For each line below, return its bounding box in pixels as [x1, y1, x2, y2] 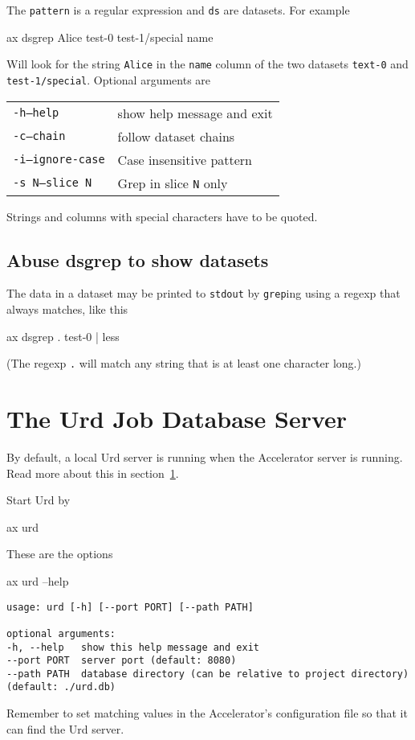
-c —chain [13, 129, 66, 143]
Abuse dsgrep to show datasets [6, 247, 269, 272]
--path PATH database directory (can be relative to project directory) [6, 668, 409, 680]
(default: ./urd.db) [6, 681, 116, 693]
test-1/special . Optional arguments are [6, 71, 211, 88]
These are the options [6, 545, 113, 562]
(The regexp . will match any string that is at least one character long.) [6, 355, 361, 372]
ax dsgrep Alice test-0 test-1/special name [6, 28, 214, 45]
